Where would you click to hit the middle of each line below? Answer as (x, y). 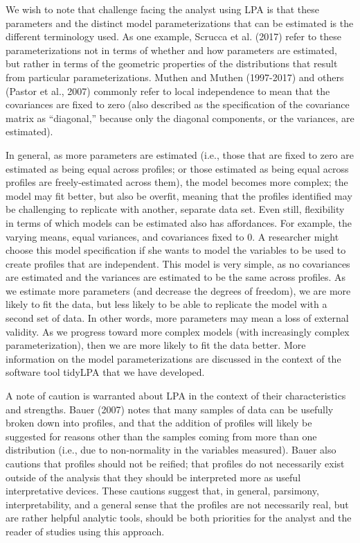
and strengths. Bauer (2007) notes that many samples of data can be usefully (170, 409)
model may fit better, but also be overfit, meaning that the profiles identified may (179, 195)
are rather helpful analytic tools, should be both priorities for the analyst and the (179, 518)
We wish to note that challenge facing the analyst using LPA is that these (163, 9)
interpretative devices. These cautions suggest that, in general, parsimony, (162, 491)
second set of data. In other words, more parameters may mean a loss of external (177, 318)
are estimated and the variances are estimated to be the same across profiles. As (176, 277)
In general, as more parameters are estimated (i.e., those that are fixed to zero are (180, 154)
